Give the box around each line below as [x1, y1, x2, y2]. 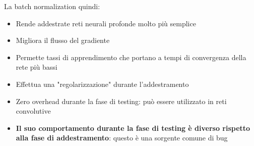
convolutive [16, 106, 51, 116]
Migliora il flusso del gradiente [16, 35, 110, 45]
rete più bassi [16, 62, 57, 72]
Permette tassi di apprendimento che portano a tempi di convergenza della [16, 52, 246, 62]
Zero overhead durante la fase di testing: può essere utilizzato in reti [16, 95, 227, 106]
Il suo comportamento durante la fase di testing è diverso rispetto [16, 122, 250, 133]
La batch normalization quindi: [4, 1, 100, 11]
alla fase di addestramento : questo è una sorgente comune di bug [16, 132, 228, 143]
